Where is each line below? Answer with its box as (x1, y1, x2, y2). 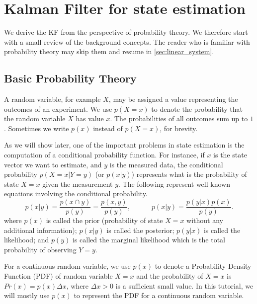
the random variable (4, 113, 66, 124)
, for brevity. (160, 123, 198, 133)
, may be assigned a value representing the (108, 94, 238, 104)
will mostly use (4, 290, 50, 301)
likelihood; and (4, 234, 49, 245)
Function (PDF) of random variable (4, 271, 113, 281)
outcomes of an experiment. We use (4, 103, 112, 114)
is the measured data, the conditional (109, 159, 223, 169)
